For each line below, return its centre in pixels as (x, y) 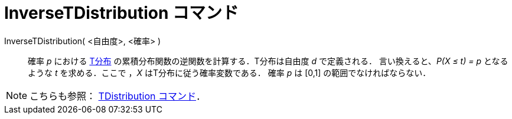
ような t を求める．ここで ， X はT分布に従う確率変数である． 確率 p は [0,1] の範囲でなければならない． (229, 72)
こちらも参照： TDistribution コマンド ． (118, 96)
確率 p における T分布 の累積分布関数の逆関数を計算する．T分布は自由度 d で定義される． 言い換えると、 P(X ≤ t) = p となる (268, 61)
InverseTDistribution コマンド (122, 13)
